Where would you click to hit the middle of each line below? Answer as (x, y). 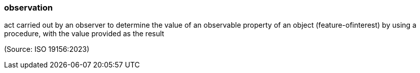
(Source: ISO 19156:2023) (47, 49)
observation (28, 8)
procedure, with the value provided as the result (84, 34)
